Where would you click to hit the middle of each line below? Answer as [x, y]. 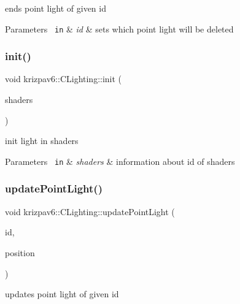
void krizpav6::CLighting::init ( [64, 79]
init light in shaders [42, 141]
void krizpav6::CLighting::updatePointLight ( [90, 211]
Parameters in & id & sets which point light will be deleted [119, 28]
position [20, 252]
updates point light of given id [62, 294]
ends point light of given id [56, 8]
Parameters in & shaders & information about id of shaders [120, 161]
